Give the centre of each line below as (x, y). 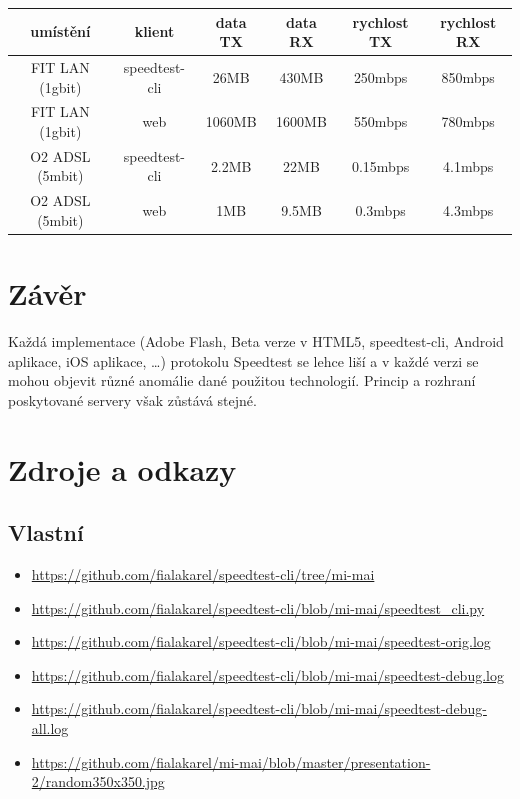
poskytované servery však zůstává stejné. (132, 399)
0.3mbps (380, 210)
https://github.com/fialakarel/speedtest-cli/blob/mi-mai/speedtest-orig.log (261, 641)
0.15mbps (380, 165)
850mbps (468, 76)
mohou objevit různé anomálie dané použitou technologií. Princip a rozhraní (242, 380)
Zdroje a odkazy (122, 468)
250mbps (380, 76)
